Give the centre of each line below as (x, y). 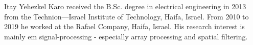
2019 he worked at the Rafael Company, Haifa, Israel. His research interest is (124, 26)
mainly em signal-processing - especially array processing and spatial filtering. (126, 36)
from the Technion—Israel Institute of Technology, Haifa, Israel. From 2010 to (126, 16)
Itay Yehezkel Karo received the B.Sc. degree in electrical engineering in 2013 (125, 6)
